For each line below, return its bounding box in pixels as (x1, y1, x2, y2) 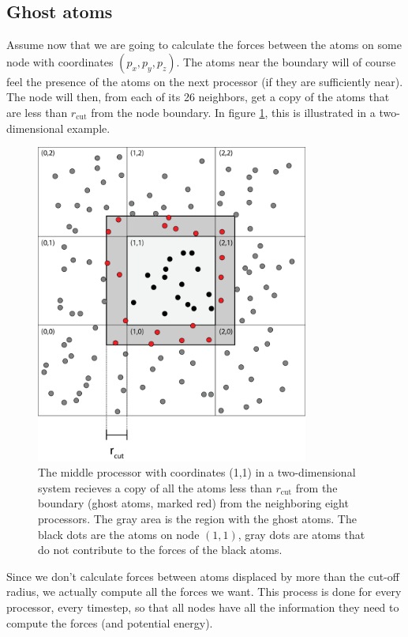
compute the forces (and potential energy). (6, 614, 213, 631)
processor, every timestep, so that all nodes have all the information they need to (6, 598, 399, 615)
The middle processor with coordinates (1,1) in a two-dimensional (38, 464, 356, 481)
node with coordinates (6, 53, 114, 70)
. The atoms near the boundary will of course (176, 53, 396, 70)
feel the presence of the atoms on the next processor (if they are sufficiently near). (6, 73, 403, 89)
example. (67, 119, 110, 136)
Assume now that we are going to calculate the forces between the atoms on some (6, 36, 402, 53)
